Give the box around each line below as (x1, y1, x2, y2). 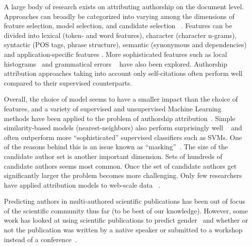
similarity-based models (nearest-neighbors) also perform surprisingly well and (4, 123, 242, 133)
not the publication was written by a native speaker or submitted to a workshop (4, 225, 243, 235)
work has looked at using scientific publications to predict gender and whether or (4, 215, 248, 225)
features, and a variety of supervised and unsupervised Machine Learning (4, 103, 221, 113)
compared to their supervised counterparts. (4, 77, 132, 88)
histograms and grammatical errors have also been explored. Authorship (4, 58, 227, 69)
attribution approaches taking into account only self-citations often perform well (4, 68, 243, 78)
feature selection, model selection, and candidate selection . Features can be (4, 20, 232, 31)
